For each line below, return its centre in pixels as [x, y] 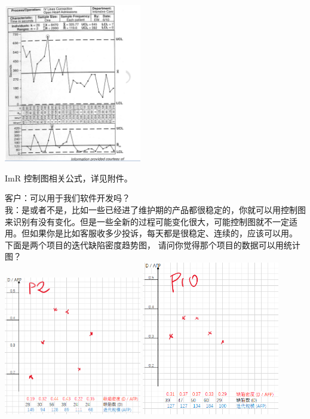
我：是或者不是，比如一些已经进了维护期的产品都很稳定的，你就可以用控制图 [155, 210]
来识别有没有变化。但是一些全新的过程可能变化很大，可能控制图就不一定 [147, 221]
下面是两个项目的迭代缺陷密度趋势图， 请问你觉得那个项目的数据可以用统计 [153, 244]
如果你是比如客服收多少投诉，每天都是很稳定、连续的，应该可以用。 [163, 233]
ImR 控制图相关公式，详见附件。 [69, 178]
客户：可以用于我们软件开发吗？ [67, 198]
